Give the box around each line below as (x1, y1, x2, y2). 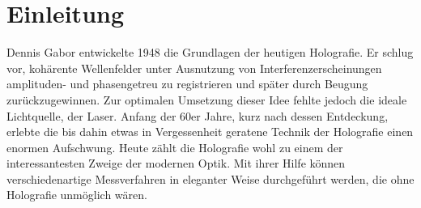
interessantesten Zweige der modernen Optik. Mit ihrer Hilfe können (6, 155, 346, 172)
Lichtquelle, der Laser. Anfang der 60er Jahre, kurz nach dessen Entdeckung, (6, 107, 389, 124)
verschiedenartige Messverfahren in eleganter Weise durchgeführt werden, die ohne (6, 170, 415, 187)
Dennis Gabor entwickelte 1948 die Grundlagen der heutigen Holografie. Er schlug (6, 44, 414, 61)
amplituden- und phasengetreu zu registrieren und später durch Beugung (6, 75, 368, 92)
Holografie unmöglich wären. (6, 186, 147, 203)
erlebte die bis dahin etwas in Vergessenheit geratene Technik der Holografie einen (6, 123, 414, 140)
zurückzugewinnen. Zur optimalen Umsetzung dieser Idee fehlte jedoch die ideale (6, 91, 407, 108)
